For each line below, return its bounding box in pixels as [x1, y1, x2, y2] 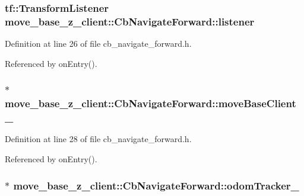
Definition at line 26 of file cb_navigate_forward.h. [5, 37, 192, 50]
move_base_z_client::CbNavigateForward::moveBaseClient [5, 96, 296, 111]
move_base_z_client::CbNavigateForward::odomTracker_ [13, 178, 299, 192]
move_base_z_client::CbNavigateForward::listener [5, 14, 255, 28]
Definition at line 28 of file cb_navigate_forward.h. [5, 133, 192, 145]
